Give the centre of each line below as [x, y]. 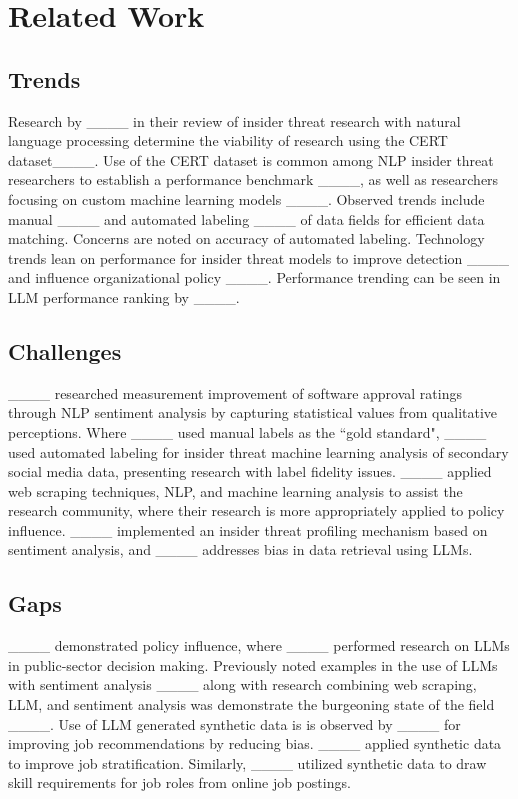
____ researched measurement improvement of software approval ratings [235, 392]
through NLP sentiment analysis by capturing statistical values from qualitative [253, 412]
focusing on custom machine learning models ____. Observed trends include [246, 198]
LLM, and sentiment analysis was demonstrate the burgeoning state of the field [251, 704]
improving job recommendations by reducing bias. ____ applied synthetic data [255, 743]
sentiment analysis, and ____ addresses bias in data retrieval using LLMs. [240, 549]
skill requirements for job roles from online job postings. [179, 782]
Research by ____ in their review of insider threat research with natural [234, 120]
